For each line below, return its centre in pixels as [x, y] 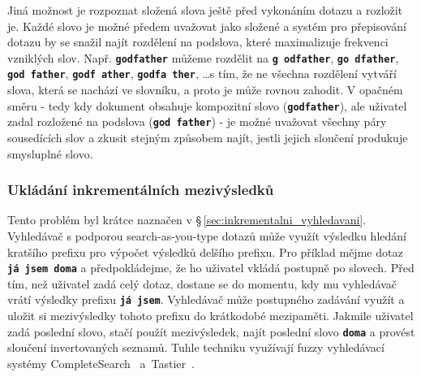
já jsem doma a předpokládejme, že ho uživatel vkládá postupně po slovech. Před [211, 268]
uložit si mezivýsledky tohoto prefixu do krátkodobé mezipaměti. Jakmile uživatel [210, 316]
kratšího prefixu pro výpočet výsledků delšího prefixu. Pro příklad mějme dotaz [205, 251]
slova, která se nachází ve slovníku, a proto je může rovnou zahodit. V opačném [205, 90]
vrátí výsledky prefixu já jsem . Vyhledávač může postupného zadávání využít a [206, 299]
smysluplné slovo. [50, 153]
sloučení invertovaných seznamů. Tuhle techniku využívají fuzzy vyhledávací [196, 347]
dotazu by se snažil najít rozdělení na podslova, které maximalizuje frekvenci [198, 42]
